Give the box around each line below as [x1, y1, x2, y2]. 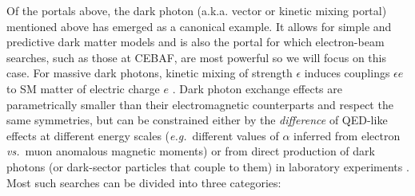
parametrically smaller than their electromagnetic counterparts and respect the [6, 96, 393, 112]
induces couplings [304, 65, 390, 81]
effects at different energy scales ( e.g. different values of [6, 127, 279, 143]
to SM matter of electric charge [6, 80, 160, 96]
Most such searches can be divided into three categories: [6, 174, 281, 190]
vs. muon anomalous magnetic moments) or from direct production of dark [6, 143, 375, 159]
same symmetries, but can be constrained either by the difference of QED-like [6, 112, 388, 128]
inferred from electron [293, 127, 401, 143]
